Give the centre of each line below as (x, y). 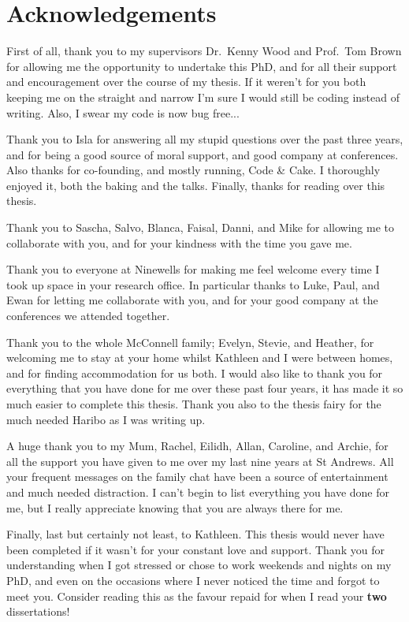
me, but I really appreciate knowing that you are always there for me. (175, 507)
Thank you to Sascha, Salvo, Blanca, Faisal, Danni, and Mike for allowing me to (200, 227)
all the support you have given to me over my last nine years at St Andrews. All (200, 461)
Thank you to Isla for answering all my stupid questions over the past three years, (205, 139)
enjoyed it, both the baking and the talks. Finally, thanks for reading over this (196, 185)
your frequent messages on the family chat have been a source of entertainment (197, 477)
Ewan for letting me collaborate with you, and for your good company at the (192, 300)
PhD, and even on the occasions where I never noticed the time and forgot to (193, 580)
